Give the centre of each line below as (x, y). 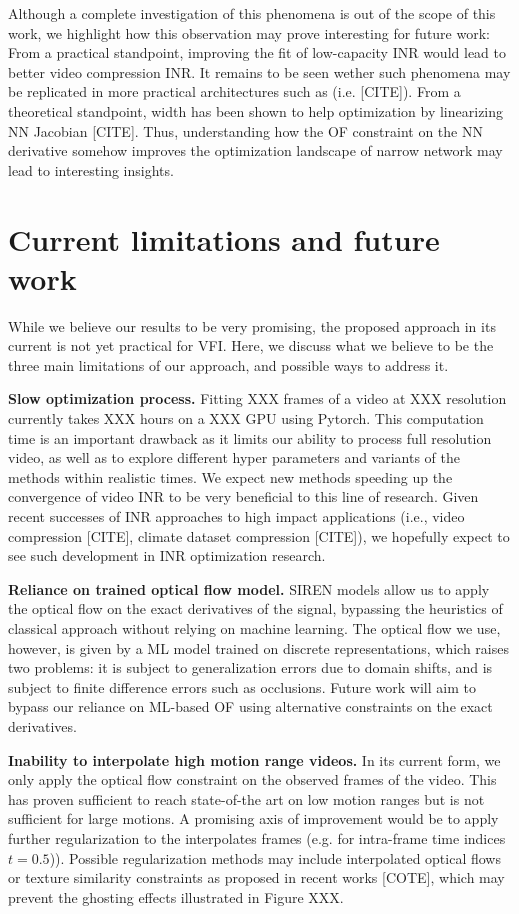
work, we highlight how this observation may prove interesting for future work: (249, 32)
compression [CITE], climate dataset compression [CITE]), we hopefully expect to (259, 535)
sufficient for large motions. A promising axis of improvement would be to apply (253, 818)
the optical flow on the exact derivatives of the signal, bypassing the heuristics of (255, 608)
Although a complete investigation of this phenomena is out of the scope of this (252, 13)
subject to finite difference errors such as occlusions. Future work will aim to (242, 686)
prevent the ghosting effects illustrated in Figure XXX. (176, 896)
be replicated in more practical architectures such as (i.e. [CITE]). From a (234, 91)
